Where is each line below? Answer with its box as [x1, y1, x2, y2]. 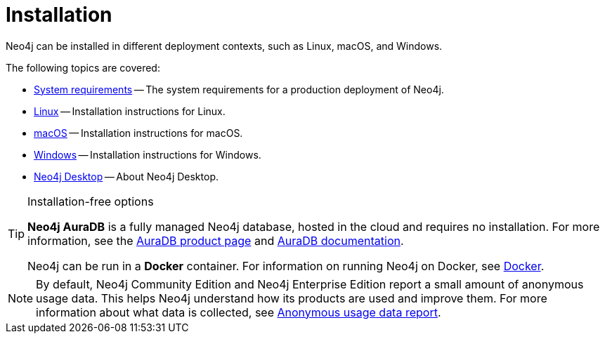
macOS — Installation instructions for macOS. [34, 126, 243, 139]
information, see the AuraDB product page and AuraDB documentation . [27, 233, 404, 248]
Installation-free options [27, 194, 154, 208]
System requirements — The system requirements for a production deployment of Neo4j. [34, 83, 444, 95]
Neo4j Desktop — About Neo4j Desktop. [34, 170, 219, 182]
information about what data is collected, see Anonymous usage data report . [36, 305, 441, 319]
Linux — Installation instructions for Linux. [34, 105, 226, 117]
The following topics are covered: [6, 61, 160, 74]
